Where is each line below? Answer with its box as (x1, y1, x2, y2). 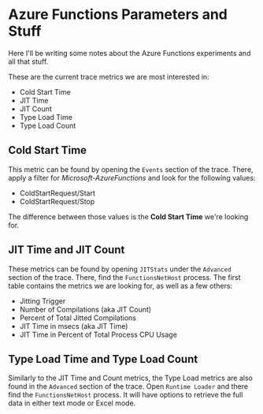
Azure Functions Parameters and (8, 6, 228, 24)
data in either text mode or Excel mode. (8, 398, 136, 408)
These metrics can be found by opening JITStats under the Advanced (8, 264, 232, 274)
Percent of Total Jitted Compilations (19, 313, 136, 323)
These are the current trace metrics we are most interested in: (8, 72, 210, 81)
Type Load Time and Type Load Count (8, 352, 198, 366)
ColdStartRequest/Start (19, 188, 96, 198)
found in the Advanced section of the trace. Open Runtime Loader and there (8, 382, 249, 391)
